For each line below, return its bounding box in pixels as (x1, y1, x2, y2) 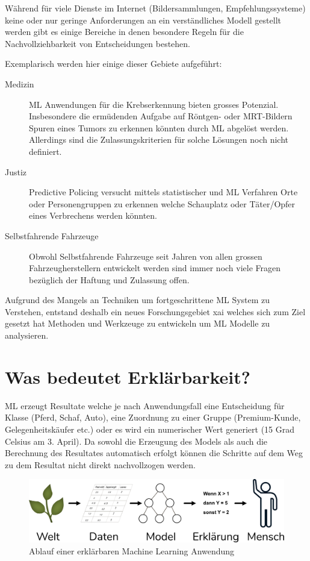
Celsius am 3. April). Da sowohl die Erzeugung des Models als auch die (5, 434, 268, 447)
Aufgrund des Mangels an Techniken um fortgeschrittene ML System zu (5, 293, 270, 306)
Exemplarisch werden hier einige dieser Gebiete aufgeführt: (5, 57, 222, 70)
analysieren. (5, 329, 49, 342)
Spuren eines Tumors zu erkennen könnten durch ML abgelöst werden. (29, 121, 289, 134)
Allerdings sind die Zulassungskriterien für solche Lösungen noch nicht (29, 133, 289, 146)
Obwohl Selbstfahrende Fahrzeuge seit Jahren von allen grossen (29, 249, 262, 262)
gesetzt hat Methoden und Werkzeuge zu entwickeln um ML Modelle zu (5, 317, 270, 330)
